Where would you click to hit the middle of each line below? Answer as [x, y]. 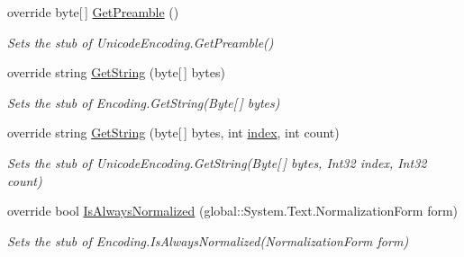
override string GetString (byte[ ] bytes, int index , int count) [173, 133]
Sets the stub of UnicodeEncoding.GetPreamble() [141, 42]
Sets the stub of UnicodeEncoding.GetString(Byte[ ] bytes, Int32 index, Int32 [217, 162]
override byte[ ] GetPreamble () [93, 12]
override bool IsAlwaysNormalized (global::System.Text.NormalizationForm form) [233, 211]
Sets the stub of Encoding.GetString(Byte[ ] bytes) [144, 102]
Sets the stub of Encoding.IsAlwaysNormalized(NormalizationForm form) [208, 240]
